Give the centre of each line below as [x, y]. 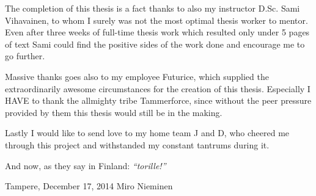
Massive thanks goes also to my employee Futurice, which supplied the [137, 76]
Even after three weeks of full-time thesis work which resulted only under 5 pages [157, 32]
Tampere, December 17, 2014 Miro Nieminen [89, 186]
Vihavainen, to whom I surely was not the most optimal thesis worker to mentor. [156, 20]
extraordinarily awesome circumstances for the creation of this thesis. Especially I [158, 88]
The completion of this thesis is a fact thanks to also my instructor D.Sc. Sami [152, 8]
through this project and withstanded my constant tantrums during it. [137, 144]
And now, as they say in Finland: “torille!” [86, 165]
